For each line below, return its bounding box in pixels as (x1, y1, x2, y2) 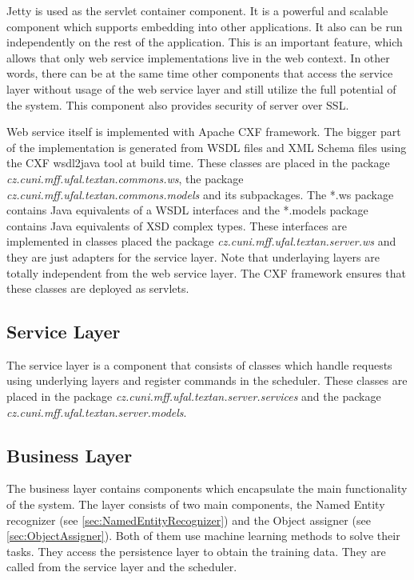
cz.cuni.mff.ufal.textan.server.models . (6, 403, 187, 420)
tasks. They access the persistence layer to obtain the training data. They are (6, 542, 386, 559)
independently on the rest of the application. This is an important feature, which (6, 34, 403, 50)
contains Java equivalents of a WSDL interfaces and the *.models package (6, 202, 368, 218)
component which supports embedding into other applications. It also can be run (6, 18, 403, 34)
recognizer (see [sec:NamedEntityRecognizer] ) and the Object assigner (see (6, 511, 371, 528)
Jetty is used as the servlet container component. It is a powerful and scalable (6, 2, 388, 18)
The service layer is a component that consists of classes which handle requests (6, 356, 392, 373)
